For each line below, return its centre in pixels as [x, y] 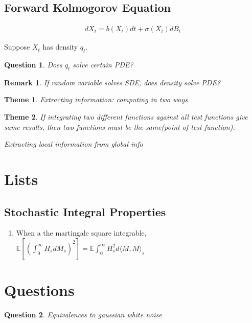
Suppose [17, 47]
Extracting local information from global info [74, 144]
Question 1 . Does [33, 65]
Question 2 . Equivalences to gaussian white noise [83, 315]
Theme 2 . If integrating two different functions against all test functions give [126, 117]
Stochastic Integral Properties [85, 211]
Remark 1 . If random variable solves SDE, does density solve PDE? [112, 82]
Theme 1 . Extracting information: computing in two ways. [97, 99]
